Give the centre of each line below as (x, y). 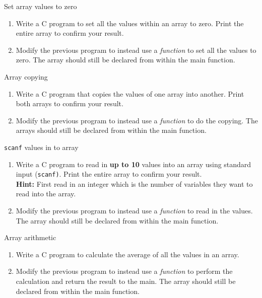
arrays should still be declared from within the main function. (111, 130)
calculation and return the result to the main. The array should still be (126, 281)
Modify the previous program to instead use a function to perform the (124, 271)
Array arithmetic (30, 237)
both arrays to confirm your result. (70, 103)
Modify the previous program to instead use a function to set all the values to (136, 50)
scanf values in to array (41, 147)
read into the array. (46, 194)
